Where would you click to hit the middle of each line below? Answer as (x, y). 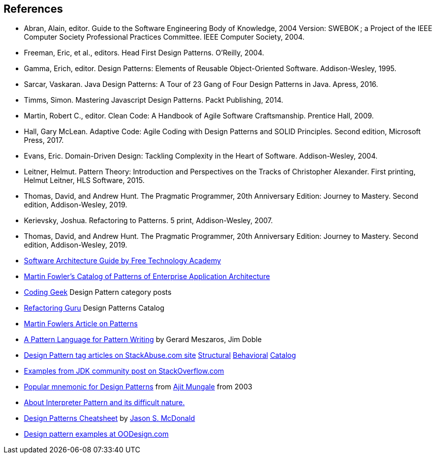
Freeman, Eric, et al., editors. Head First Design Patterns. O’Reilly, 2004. (144, 53)
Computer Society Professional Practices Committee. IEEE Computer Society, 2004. (164, 37)
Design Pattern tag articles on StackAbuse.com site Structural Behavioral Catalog (160, 355)
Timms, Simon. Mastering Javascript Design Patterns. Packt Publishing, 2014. (154, 100)
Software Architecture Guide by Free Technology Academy (122, 261)
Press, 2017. (44, 140)
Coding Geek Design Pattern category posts (98, 292)
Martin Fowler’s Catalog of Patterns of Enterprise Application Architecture (147, 277)
